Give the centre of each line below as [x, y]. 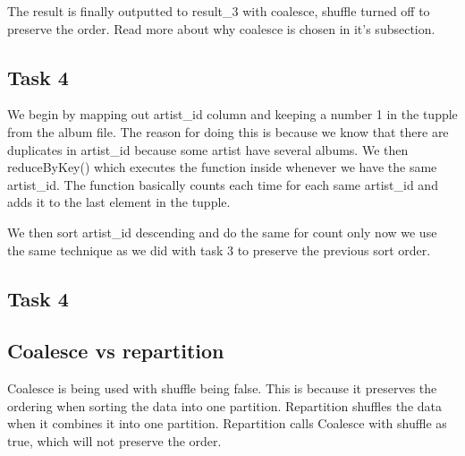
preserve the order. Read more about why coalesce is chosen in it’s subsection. [221, 28]
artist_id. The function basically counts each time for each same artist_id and [223, 184]
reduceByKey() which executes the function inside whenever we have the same [222, 167]
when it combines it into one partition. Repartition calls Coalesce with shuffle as [227, 423]
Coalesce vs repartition [116, 351]
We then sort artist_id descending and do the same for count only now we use [222, 232]
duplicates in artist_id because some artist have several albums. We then [208, 149]
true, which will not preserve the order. [114, 440]
